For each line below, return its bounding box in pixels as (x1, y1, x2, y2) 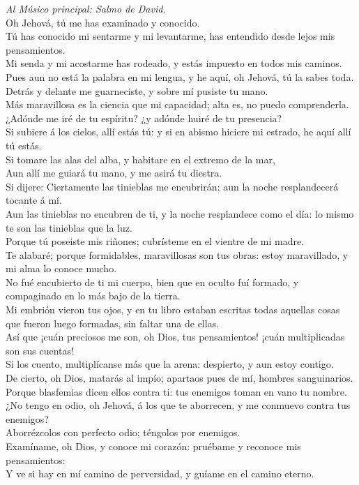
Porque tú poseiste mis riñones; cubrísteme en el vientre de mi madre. (6, 234, 305, 248)
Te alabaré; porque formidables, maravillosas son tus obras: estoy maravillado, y (6, 247, 349, 262)
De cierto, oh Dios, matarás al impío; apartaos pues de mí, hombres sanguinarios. (6, 371, 353, 385)
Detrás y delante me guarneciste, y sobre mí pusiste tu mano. (6, 83, 268, 98)
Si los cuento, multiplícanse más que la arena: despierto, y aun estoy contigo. (6, 357, 334, 371)
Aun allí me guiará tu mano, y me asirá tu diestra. (6, 165, 222, 180)
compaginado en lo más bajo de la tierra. (6, 288, 181, 303)
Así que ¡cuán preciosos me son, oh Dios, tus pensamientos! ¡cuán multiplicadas (6, 329, 345, 344)
